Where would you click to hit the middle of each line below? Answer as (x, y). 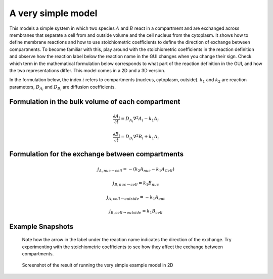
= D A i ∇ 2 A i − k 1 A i (140, 119)
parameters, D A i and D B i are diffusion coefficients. (63, 88)
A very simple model (53, 13)
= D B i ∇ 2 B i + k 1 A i (140, 137)
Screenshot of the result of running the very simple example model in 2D (98, 265)
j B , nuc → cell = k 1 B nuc (136, 184)
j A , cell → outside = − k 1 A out (136, 198)
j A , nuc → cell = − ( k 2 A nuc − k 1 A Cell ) (136, 170)
